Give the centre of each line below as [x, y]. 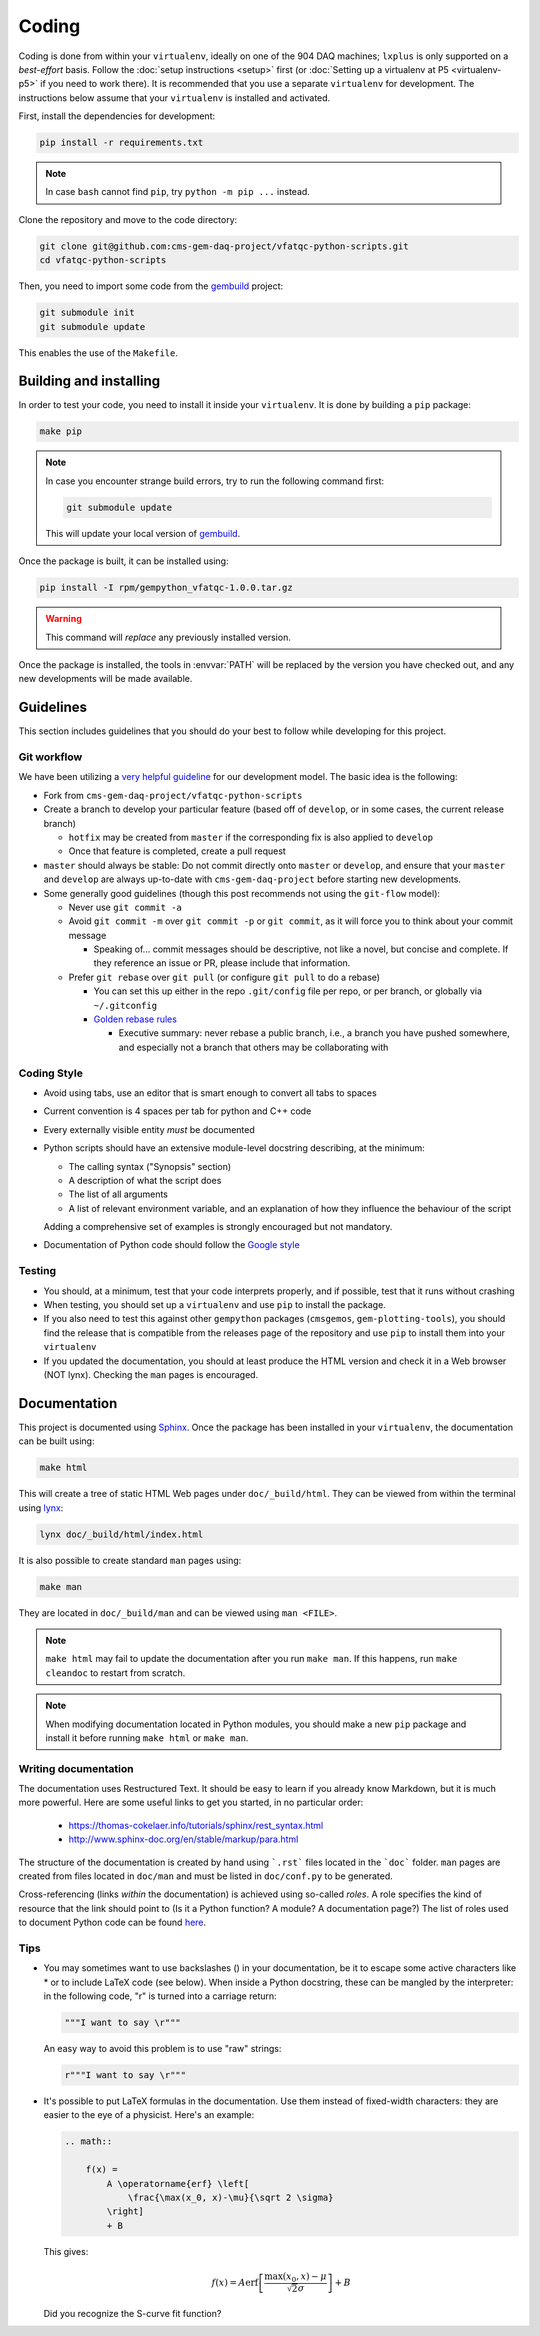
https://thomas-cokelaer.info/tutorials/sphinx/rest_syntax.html [196, 1825]
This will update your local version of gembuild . [143, 533]
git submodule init [87, 313]
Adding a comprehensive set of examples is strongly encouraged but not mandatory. [218, 1227]
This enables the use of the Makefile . [98, 352]
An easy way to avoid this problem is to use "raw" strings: [162, 2049]
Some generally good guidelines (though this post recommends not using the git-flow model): [241, 893]
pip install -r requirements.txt [121, 143]
